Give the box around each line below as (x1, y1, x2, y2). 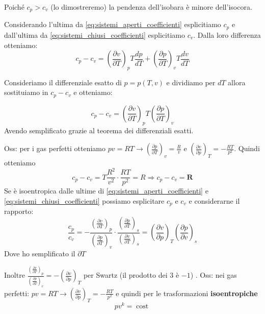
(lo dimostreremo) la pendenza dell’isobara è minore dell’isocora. (50, 2, 252, 12)
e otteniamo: (73, 87, 113, 98)
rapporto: (4, 206, 34, 216)
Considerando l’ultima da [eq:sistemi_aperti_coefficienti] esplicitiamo (4, 19, 221, 30)
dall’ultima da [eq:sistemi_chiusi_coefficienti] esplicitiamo (4, 29, 185, 40)
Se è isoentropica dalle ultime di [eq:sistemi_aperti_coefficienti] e (4, 185, 208, 196)
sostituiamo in (4, 87, 48, 98)
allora (228, 77, 246, 87)
